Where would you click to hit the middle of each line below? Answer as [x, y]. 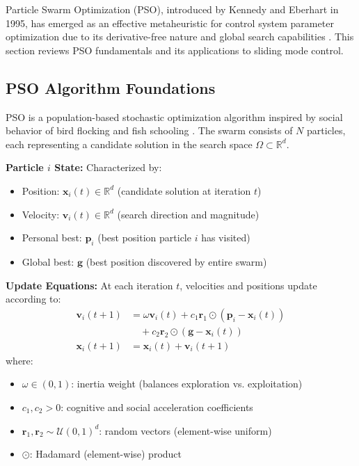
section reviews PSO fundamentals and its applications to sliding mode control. [175, 50]
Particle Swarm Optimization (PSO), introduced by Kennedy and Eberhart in [172, 9]
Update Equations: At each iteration [89, 285]
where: [19, 360]
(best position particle [144, 238]
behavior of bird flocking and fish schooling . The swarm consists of [149, 130]
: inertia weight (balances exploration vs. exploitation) [187, 384]
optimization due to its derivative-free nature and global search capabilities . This [180, 37]
